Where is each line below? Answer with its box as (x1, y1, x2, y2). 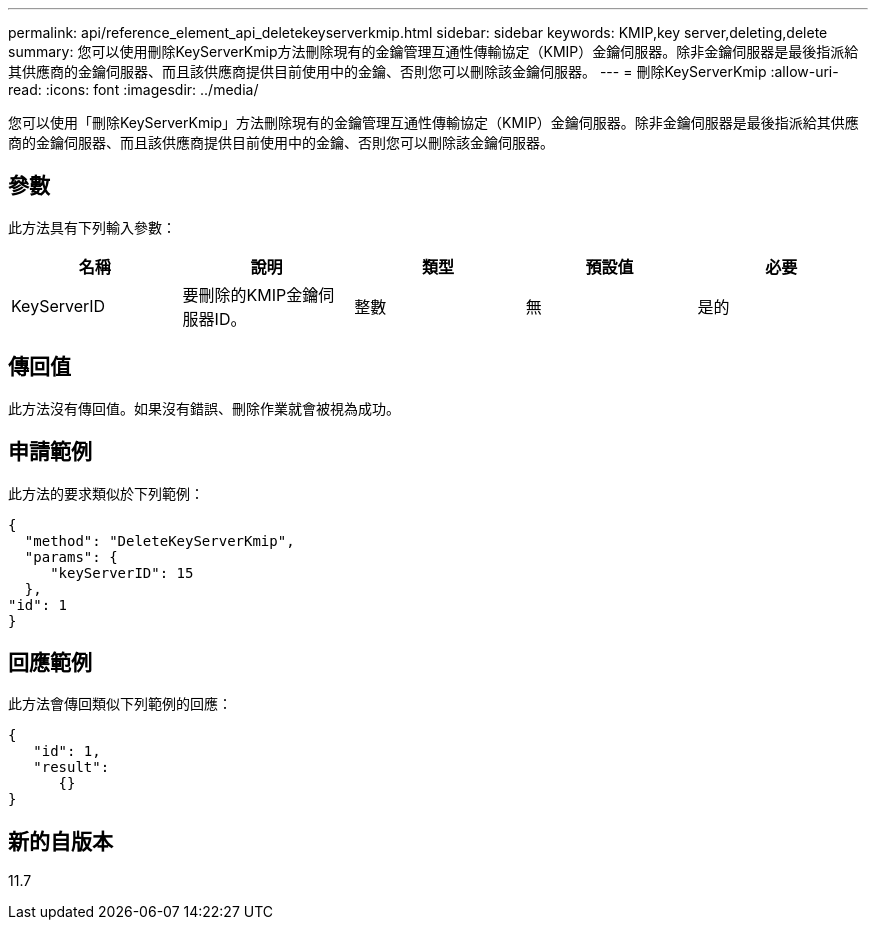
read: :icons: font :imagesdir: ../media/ (8, 81, 259, 98)
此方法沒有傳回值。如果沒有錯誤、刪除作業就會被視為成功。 (8, 399, 400, 417)
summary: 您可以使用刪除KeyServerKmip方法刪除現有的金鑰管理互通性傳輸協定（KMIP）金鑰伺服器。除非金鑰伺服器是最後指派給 (8, 43, 859, 60)
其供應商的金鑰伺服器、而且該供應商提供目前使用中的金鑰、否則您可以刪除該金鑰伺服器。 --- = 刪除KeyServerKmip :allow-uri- (8, 63, 839, 80)
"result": (33, 759, 110, 776)
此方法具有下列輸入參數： (8, 218, 176, 236)
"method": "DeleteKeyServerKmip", (24, 532, 295, 549)
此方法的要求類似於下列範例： (8, 484, 204, 502)
